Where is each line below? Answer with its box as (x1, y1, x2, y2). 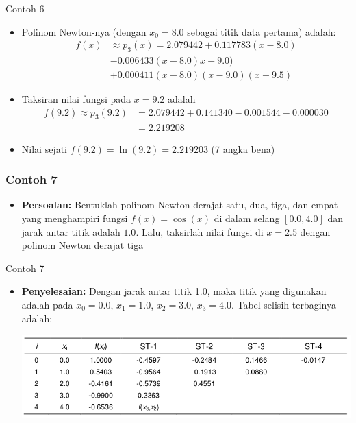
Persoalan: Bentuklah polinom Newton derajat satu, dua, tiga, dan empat (21, 197, 338, 212)
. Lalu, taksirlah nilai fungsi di (136, 224, 264, 239)
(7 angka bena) (211, 141, 275, 156)
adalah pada (21, 297, 73, 311)
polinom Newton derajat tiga (21, 238, 144, 252)
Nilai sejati (21, 141, 67, 156)
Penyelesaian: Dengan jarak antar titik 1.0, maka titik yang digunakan (21, 284, 327, 298)
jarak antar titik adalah (21, 224, 120, 239)
